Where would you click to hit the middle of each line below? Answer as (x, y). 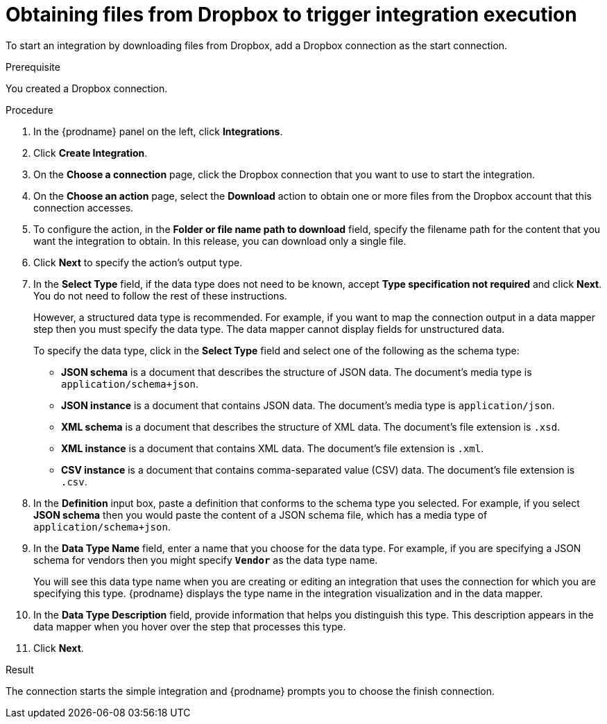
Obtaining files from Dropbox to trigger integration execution (291, 15)
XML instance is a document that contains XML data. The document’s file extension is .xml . (273, 448)
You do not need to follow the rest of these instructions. (160, 295)
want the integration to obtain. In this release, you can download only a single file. (220, 241)
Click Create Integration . (91, 153)
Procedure (29, 110)
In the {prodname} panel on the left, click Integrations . (158, 131)
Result (20, 669)
